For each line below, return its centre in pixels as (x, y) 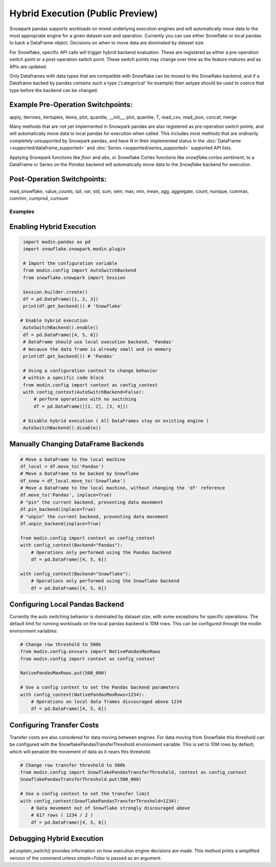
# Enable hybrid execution (54, 321)
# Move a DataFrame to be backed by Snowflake (79, 474)
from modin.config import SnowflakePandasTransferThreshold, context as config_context (133, 772)
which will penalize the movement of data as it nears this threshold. (80, 751)
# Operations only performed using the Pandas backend (101, 552)
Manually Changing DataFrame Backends (77, 444)
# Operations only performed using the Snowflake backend (105, 581)
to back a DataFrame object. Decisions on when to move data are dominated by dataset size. (107, 43)
